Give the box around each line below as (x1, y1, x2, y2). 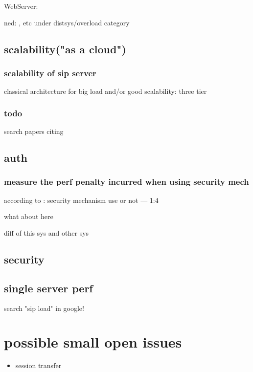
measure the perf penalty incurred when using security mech (4, 175, 249, 188)
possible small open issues (4, 332, 182, 352)
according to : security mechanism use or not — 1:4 (4, 195, 159, 205)
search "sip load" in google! (4, 303, 84, 313)
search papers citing (4, 126, 64, 136)
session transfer (15, 360, 62, 371)
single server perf (4, 280, 93, 295)
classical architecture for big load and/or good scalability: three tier (4, 86, 207, 96)
